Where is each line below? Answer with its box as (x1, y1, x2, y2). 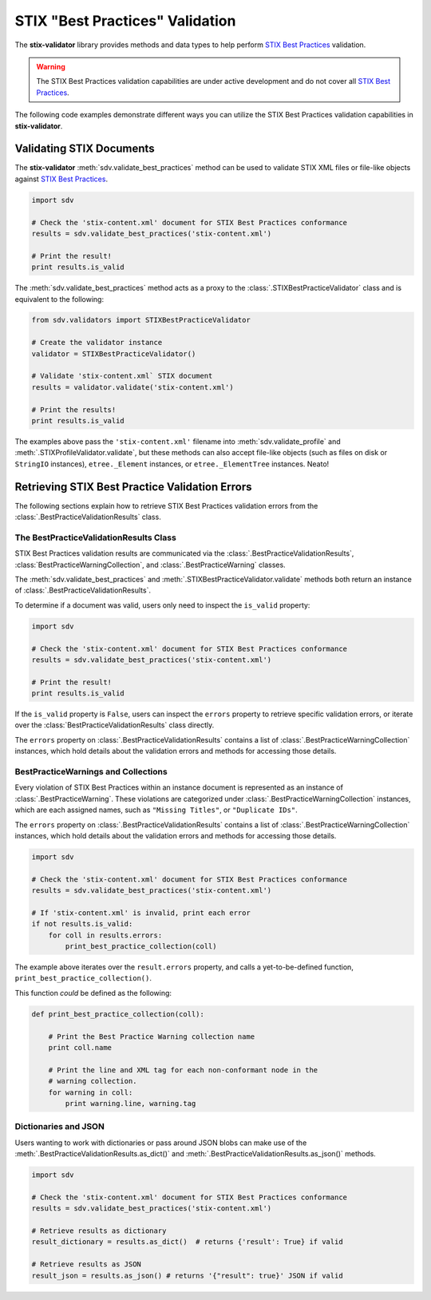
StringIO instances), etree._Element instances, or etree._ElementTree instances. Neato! (14, 459, 330, 469)
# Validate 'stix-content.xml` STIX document (31, 371, 213, 381)
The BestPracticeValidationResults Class (14, 532, 177, 543)
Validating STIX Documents (14, 142, 155, 156)
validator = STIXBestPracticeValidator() (31, 349, 196, 359)
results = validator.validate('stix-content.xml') (31, 382, 235, 391)
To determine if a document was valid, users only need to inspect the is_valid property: (14, 600, 310, 610)
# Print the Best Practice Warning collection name (48, 1032, 255, 1041)
